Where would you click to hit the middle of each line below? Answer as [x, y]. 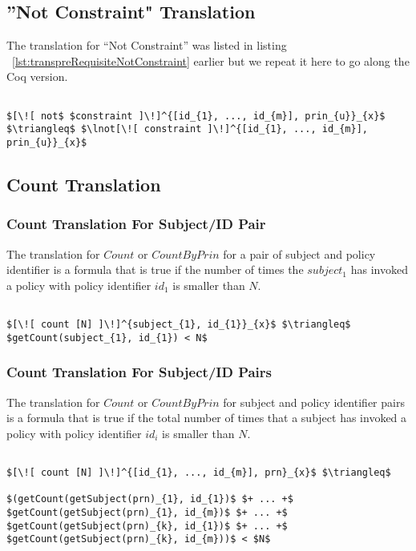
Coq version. [37, 76]
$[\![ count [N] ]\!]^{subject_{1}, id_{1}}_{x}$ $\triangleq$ [179, 325]
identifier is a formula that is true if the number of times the [155, 269]
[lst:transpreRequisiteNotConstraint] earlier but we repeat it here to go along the [211, 60]
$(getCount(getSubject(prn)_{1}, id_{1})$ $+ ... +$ [150, 499]
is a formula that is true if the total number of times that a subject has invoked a [207, 418]
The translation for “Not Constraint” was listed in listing [147, 45]
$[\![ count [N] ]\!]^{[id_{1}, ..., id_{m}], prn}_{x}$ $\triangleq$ [199, 473]
